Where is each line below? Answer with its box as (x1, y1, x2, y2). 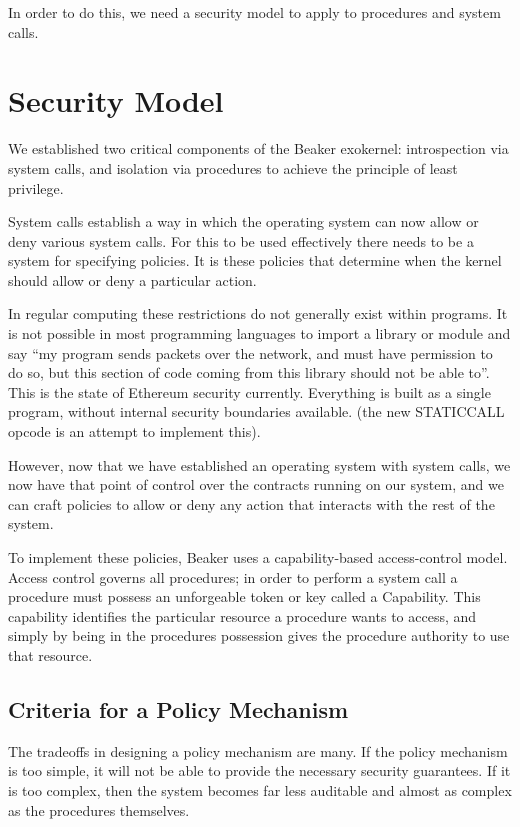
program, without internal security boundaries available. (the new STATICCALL (8, 401, 505, 422)
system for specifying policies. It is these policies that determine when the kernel (8, 250, 502, 271)
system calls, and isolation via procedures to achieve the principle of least (8, 157, 458, 178)
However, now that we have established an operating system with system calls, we (8, 454, 511, 475)
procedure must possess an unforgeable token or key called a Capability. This (8, 586, 481, 607)
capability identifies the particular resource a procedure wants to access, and (8, 605, 477, 626)
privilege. (8, 177, 64, 198)
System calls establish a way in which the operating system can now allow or (8, 211, 479, 232)
